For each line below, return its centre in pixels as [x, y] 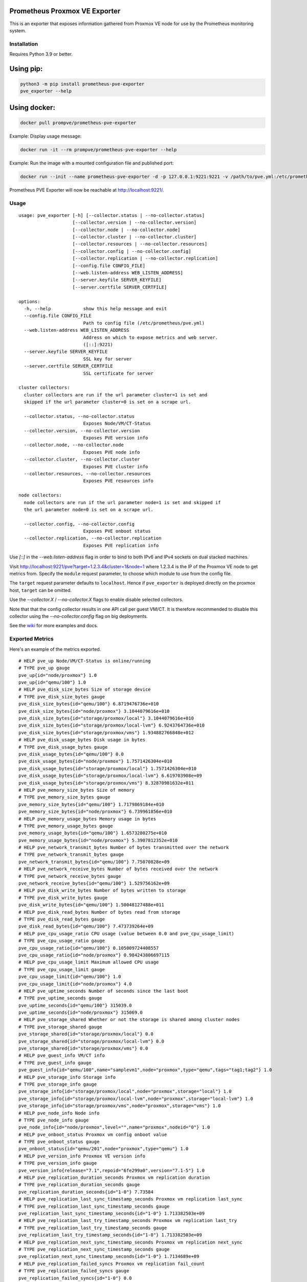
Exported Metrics [31, 639]
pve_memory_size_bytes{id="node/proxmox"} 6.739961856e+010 [95, 812]
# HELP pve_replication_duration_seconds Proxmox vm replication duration [114, 1178]
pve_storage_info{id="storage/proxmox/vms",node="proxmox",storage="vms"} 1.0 [120, 1106]
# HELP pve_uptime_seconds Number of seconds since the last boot [104, 991]
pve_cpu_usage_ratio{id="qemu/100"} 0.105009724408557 [89, 948]
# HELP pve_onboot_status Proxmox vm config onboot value [93, 1134]
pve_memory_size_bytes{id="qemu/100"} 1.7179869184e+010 [92, 804]
